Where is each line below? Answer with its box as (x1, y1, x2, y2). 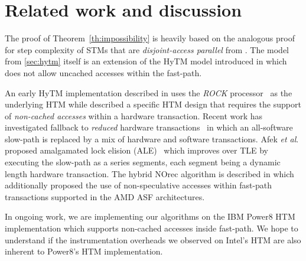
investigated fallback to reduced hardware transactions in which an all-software (5, 121, 293, 133)
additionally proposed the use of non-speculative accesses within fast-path (5, 179, 272, 191)
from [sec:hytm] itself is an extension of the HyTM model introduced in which (5, 55, 287, 67)
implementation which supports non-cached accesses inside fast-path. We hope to (5, 222, 298, 234)
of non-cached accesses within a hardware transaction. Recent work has (5, 109, 263, 122)
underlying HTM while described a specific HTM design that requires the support (5, 98, 301, 110)
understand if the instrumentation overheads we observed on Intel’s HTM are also (5, 233, 301, 246)
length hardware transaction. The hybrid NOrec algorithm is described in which (5, 167, 294, 180)
